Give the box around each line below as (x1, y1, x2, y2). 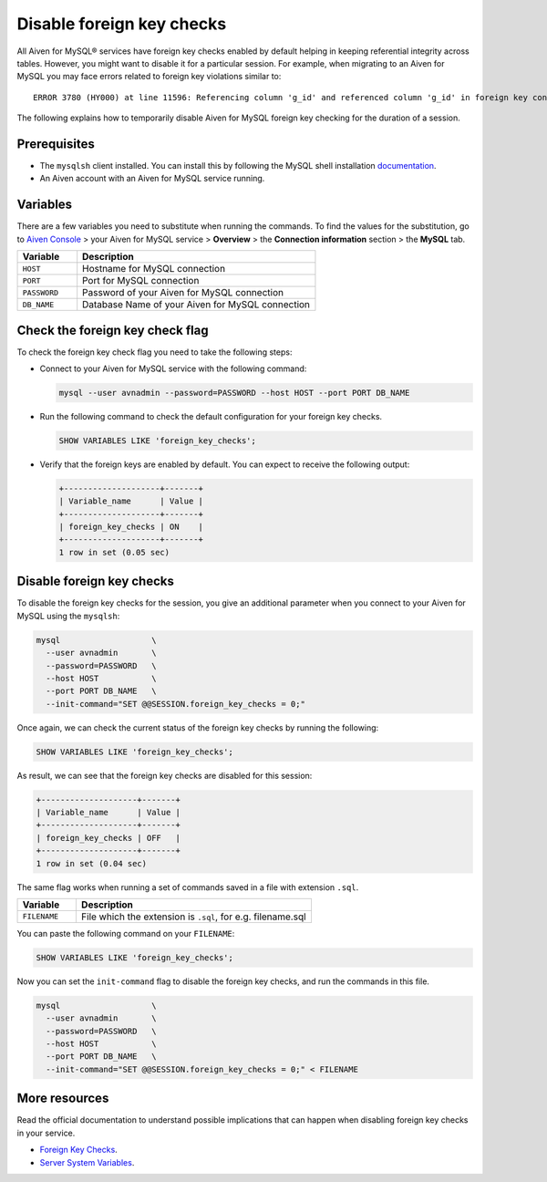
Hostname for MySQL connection (82, 263, 226, 275)
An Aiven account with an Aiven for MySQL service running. (39, 173, 265, 184)
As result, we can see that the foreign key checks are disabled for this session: (16, 770, 313, 781)
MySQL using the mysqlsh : (16, 610, 120, 621)
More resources (16, 1091, 109, 1106)
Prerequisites (16, 136, 95, 151)
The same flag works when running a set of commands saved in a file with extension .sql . (16, 881, 359, 893)
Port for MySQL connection (82, 275, 200, 287)
